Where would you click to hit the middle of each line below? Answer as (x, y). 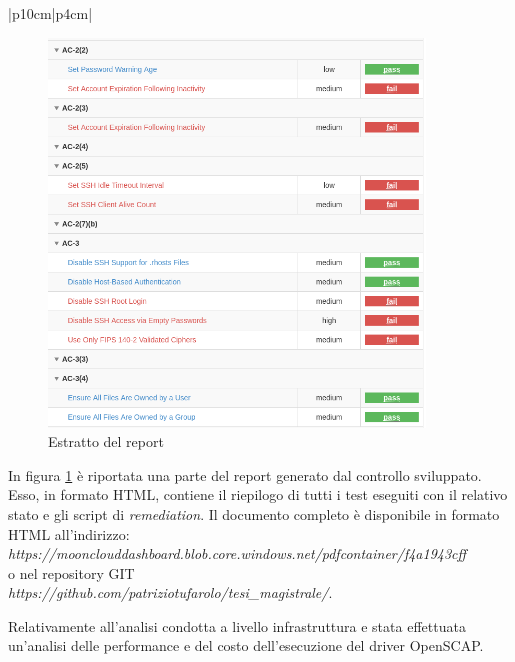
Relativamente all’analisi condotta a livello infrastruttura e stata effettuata (237, 625)
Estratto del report (106, 441)
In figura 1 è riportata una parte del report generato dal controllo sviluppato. (245, 474)
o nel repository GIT (71, 572)
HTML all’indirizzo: (69, 533)
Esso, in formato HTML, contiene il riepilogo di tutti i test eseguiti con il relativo (258, 494)
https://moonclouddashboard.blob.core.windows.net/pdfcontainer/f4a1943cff (237, 553)
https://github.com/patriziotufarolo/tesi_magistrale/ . (170, 592)
